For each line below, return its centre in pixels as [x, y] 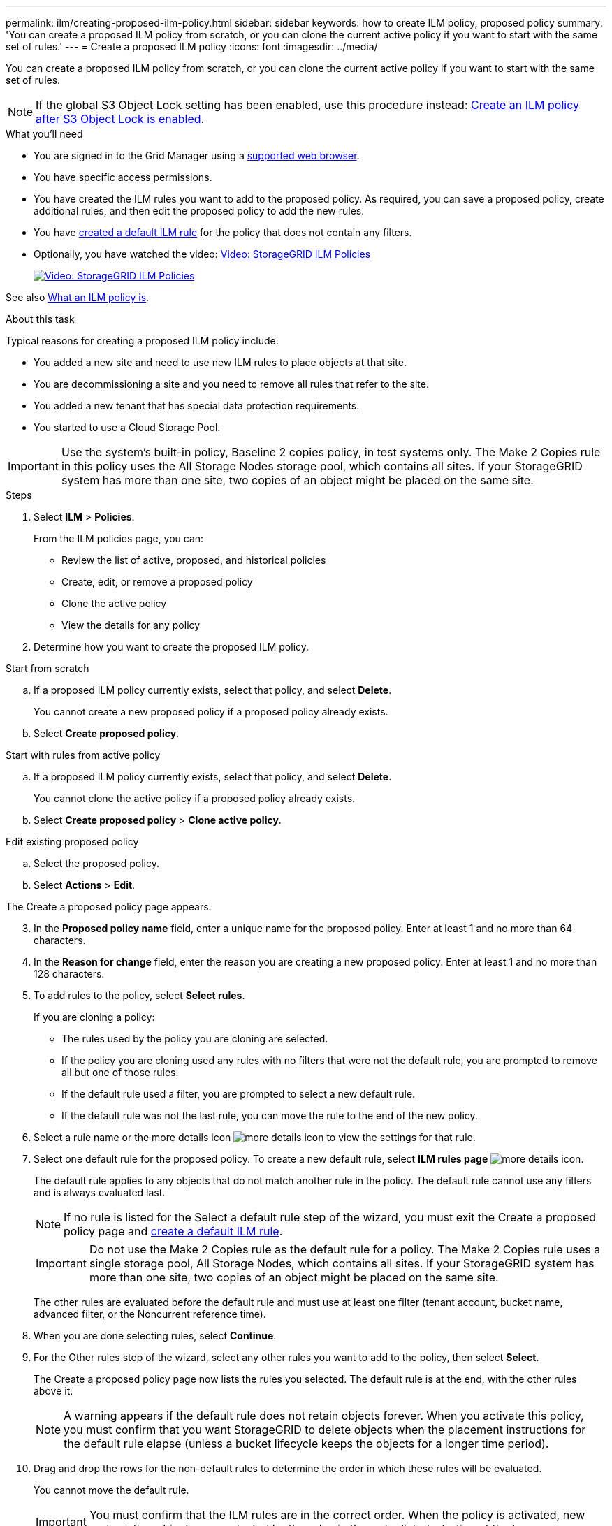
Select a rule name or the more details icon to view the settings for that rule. [255, 1137]
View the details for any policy [131, 625]
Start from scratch [48, 668]
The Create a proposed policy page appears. [109, 907]
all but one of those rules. [120, 1072]
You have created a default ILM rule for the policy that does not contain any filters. [223, 232]
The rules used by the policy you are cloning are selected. [195, 1039]
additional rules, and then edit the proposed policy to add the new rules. [199, 211]
